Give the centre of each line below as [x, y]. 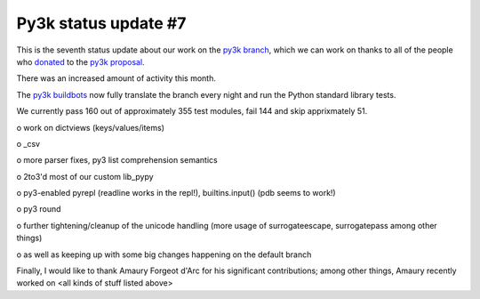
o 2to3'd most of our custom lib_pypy [85, 176]
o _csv [28, 143]
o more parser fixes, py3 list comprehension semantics [117, 160]
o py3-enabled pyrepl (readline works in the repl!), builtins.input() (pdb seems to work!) [176, 193]
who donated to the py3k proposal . [81, 61]
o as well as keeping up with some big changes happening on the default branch [164, 255]
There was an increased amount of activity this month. [116, 78]
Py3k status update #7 [101, 23]
